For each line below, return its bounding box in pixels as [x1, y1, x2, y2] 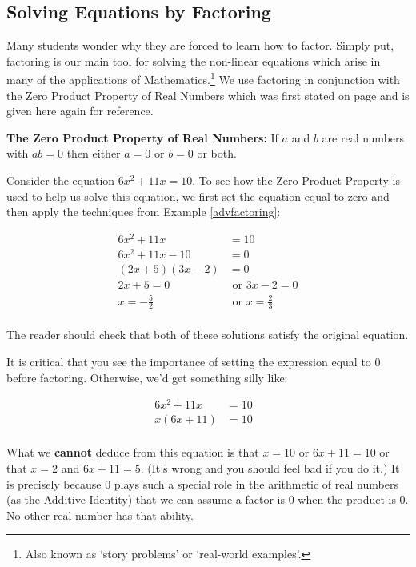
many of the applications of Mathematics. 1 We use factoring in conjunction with [6, 69, 400, 88]
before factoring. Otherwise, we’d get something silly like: [6, 369, 288, 385]
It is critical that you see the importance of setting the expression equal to [6, 353, 371, 370]
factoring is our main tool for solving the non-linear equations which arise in [6, 52, 381, 69]
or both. [197, 145, 237, 162]
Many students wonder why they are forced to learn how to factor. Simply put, [6, 37, 394, 54]
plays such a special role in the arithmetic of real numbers [114, 475, 398, 492]
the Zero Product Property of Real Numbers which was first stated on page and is [6, 86, 410, 103]
